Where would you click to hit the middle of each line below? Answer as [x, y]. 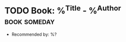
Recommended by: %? [34, 34]
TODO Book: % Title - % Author [63, 10]
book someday [30, 21]
